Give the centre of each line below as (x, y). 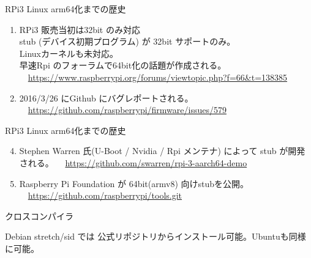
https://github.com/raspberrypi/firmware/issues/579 (127, 110)
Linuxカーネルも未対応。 (69, 53)
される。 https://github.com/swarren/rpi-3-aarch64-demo (133, 162)
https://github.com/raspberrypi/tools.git (105, 195)
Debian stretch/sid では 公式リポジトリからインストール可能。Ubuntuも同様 (155, 236)
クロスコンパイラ (39, 216)
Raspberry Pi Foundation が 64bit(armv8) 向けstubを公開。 (134, 183)
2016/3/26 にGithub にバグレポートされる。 (106, 98)
